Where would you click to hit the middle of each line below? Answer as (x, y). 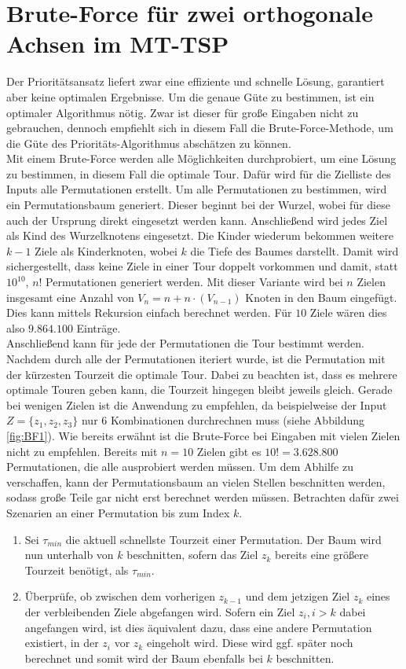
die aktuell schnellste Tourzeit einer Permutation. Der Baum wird (223, 539)
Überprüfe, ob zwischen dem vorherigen (120, 596)
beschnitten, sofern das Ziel (192, 555)
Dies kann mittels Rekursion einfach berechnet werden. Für (149, 312)
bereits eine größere (322, 555)
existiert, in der (62, 643)
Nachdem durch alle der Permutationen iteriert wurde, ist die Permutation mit (196, 358)
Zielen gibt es (229, 451)
